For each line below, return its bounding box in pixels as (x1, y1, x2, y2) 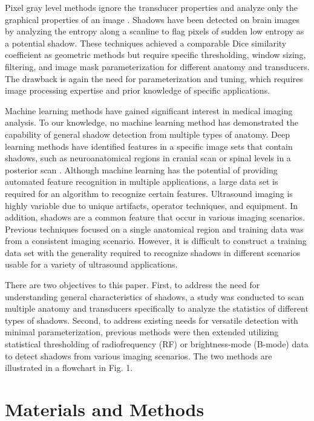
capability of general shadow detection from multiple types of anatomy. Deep (5, 127, 290, 140)
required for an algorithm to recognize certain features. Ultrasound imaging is (5, 187, 293, 199)
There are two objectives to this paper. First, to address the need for (5, 278, 260, 291)
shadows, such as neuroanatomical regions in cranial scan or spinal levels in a (5, 152, 291, 164)
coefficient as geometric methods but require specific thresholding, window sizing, (5, 48, 306, 61)
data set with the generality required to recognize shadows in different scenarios (5, 246, 301, 259)
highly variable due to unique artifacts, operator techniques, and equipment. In (5, 199, 298, 211)
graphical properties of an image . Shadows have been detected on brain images (5, 13, 299, 25)
